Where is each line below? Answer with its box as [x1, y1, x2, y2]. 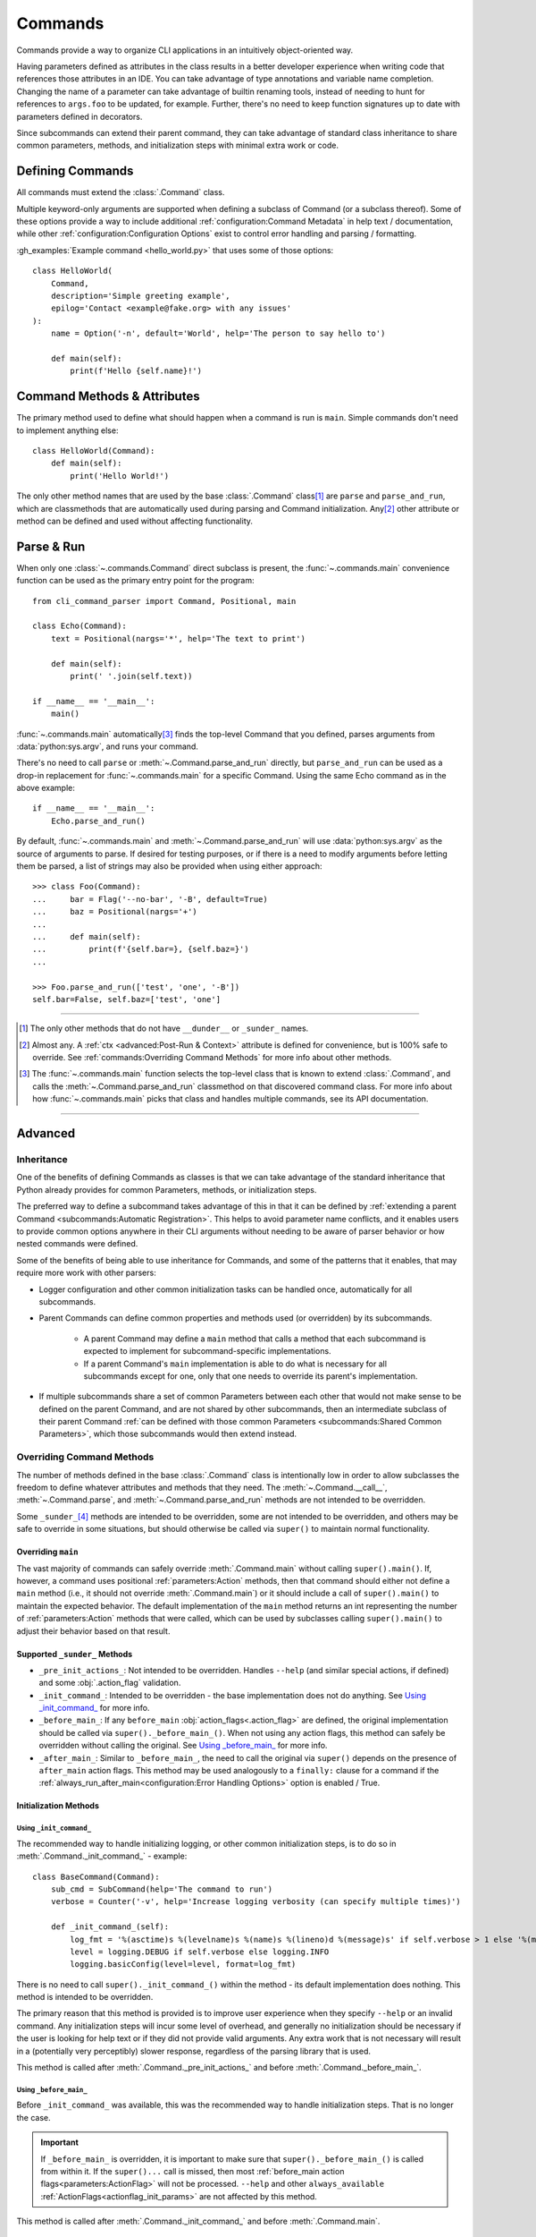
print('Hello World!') [70, 471, 170, 481]
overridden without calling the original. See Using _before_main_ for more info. [38, 1740, 328, 1751]
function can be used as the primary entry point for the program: [16, 575, 255, 586]
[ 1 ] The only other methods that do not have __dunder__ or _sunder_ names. [19, 1023, 309, 1033]
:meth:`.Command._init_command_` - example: [16, 1850, 188, 1861]
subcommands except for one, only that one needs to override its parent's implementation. [83, 1370, 418, 1382]
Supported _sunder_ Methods [16, 1648, 133, 1659]
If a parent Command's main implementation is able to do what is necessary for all [83, 1358, 388, 1369]
